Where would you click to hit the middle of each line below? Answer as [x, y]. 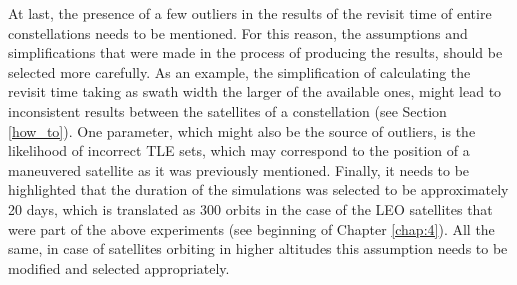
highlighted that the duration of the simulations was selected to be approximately [258, 189]
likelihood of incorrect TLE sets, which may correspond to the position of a [239, 150]
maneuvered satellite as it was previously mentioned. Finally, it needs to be [239, 169]
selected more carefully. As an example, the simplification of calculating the [239, 71]
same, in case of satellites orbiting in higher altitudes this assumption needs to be [258, 248]
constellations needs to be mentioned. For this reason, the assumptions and [238, 32]
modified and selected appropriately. [119, 267]
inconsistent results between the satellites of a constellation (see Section [227, 110]
